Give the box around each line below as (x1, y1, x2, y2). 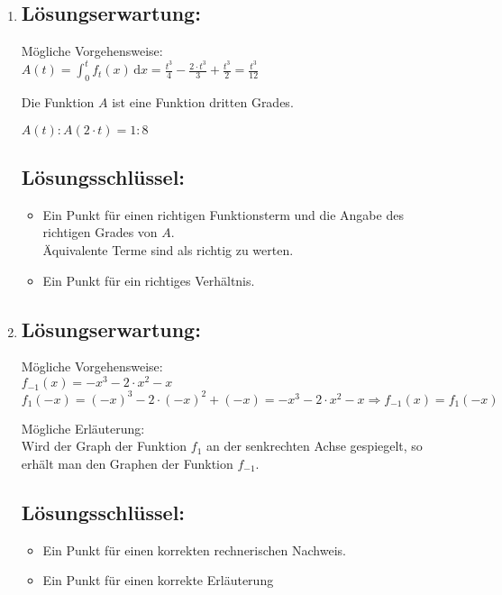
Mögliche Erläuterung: (21, 418, 145, 437)
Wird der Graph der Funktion (21, 436, 187, 455)
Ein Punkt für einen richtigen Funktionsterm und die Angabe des (42, 205, 404, 224)
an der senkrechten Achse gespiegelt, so (205, 436, 423, 455)
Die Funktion (21, 93, 95, 112)
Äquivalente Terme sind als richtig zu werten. (42, 241, 294, 260)
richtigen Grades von (42, 223, 158, 242)
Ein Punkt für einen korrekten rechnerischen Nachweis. (42, 540, 346, 559)
